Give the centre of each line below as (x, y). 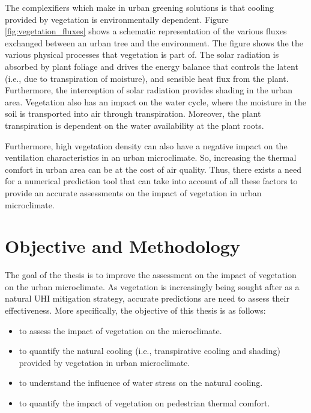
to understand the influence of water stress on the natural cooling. (141, 383)
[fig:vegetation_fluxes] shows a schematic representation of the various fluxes (146, 31)
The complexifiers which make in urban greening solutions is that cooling (140, 7)
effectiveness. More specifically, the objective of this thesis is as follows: (135, 310)
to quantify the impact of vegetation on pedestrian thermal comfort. (144, 402)
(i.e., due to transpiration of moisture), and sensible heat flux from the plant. (147, 78)
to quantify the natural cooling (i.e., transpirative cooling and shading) (149, 351)
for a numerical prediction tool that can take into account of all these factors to (151, 181)
